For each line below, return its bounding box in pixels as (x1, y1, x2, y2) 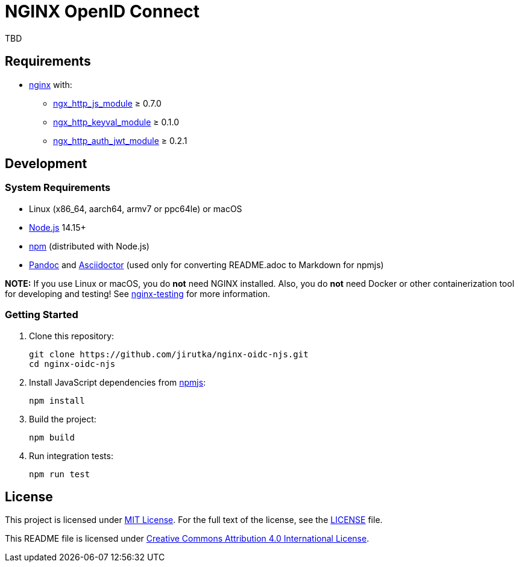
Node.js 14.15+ (29, 222, 86, 233)
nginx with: (29, 79, 72, 90)
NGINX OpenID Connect (5, 1, 200, 22)
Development (5, 156, 87, 172)
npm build (29, 432, 75, 442)
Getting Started (5, 309, 78, 321)
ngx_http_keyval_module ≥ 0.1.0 (53, 116, 179, 127)
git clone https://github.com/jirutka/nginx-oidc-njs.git (29, 349, 309, 359)
